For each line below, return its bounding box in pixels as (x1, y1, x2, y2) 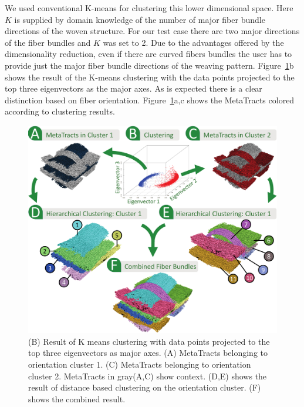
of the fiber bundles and (5, 36, 91, 48)
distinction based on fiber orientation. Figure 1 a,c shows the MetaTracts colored (5, 93, 295, 106)
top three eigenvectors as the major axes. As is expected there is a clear (5, 82, 262, 95)
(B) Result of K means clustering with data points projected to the (28, 335, 270, 347)
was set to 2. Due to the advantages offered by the (103, 36, 284, 48)
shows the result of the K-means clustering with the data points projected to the (5, 70, 295, 83)
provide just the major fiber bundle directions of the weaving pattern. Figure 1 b (5, 59, 294, 71)
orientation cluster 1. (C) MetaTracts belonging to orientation (28, 358, 251, 370)
